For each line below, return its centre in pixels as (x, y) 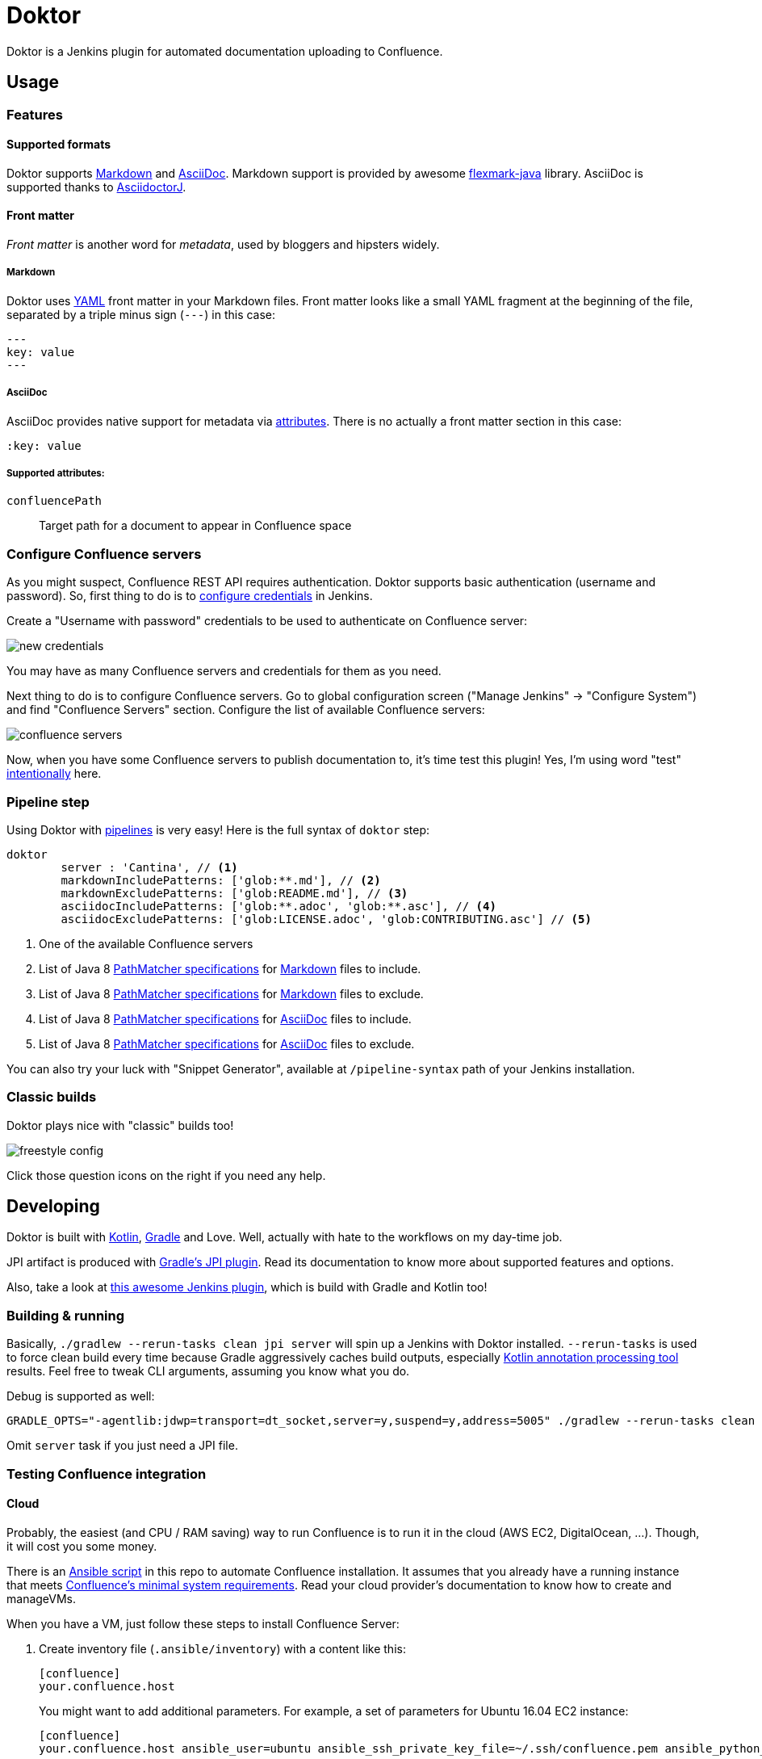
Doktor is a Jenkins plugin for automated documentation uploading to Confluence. (225, 51)
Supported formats (59, 145)
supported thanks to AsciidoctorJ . (96, 187)
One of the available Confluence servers (146, 943)
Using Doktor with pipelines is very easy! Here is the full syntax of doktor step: (218, 829)
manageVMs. (42, 1598)
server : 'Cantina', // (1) (149, 867)
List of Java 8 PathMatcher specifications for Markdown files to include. (230, 968)
